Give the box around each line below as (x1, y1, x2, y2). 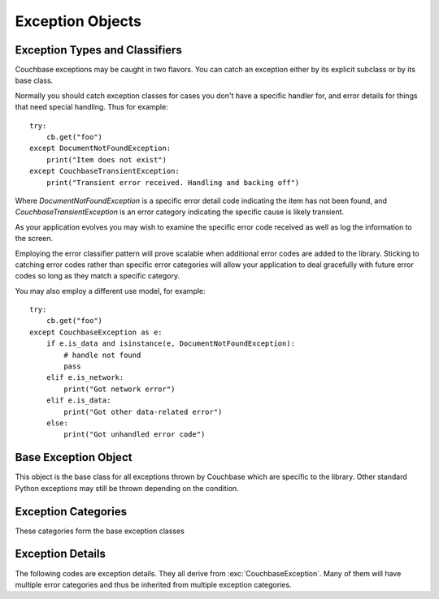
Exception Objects (15, 12, 142, 30)
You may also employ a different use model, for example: (15, 286, 206, 295)
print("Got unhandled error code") (63, 430, 206, 439)
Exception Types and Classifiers (15, 43, 182, 57)
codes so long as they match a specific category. (15, 271, 180, 281)
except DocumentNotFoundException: (29, 144, 172, 153)
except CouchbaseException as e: (29, 327, 163, 337)
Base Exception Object (15, 450, 133, 464)
